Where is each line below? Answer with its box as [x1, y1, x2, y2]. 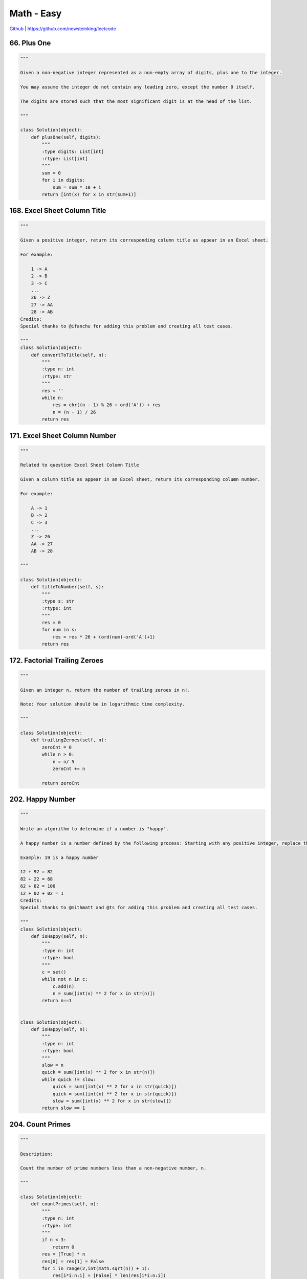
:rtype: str [41, 373, 72, 379]
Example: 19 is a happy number [20, 854, 99, 861]
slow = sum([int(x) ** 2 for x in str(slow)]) [52, 1098, 171, 1104]
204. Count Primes [9, 1120, 71, 1129]
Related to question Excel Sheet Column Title [20, 462, 139, 468]
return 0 [52, 1244, 75, 1250]
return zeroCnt [41, 780, 80, 786]
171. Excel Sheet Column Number [9, 431, 117, 440]
